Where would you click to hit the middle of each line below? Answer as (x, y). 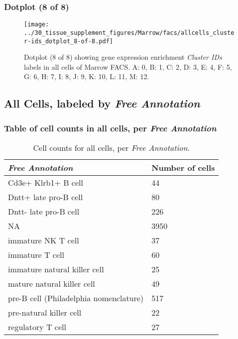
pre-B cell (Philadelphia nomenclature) (76, 298)
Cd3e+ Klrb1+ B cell (46, 182)
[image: (37, 25)
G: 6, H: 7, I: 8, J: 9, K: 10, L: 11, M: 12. (87, 76)
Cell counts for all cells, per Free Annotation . (111, 147)
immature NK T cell (44, 240)
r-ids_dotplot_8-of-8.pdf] (68, 41)
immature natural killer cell (56, 269)
